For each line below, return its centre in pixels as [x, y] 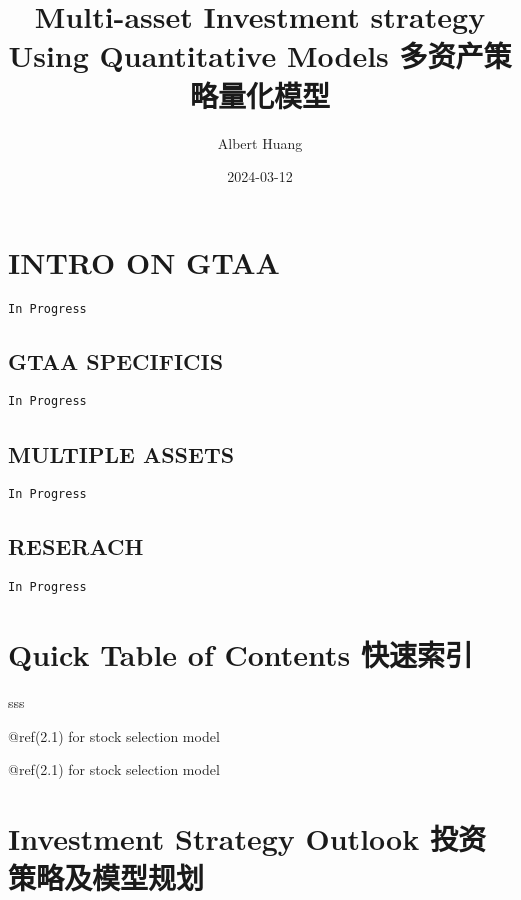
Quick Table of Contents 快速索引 [241, 654]
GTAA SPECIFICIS [116, 360]
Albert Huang [260, 142]
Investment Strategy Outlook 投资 [247, 837]
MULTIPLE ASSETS [121, 453]
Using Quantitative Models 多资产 [246, 55]
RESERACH [76, 546]
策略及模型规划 [106, 877]
